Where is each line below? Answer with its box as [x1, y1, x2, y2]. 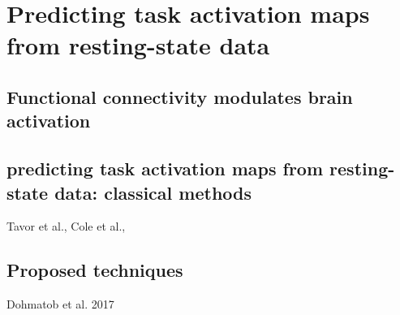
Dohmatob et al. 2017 [6, 296, 114, 313]
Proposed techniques [6, 257, 183, 283]
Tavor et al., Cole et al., [6, 218, 126, 235]
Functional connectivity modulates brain [6, 84, 353, 109]
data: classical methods [54, 179, 252, 205]
